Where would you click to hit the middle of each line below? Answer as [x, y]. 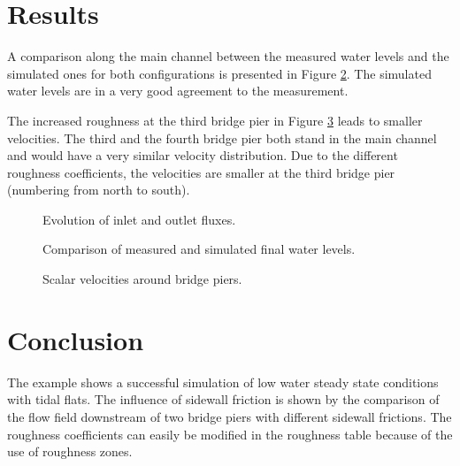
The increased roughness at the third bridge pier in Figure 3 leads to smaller [215, 120]
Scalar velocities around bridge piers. [142, 279]
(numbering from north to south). [99, 190]
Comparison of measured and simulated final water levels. [199, 249]
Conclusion [76, 339]
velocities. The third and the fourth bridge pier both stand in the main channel [222, 138]
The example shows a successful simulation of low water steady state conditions [223, 382]
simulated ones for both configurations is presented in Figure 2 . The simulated [219, 73]
